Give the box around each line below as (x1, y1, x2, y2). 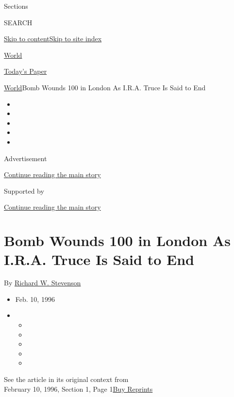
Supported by (4, 185, 44, 196)
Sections (4, 1, 28, 11)
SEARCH (4, 17, 33, 27)
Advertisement (4, 153, 47, 163)
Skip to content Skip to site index (4, 33, 102, 44)
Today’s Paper (4, 66, 47, 76)
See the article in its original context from (4, 374, 129, 384)
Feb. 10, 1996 (15, 294, 55, 304)
